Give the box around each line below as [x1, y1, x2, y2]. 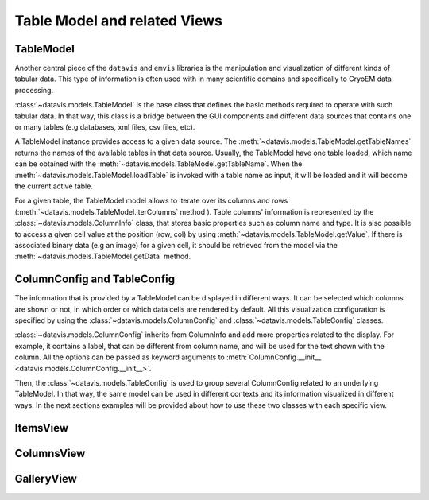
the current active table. [14, 181, 93, 191]
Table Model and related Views [14, 12, 222, 29]
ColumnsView [14, 446, 86, 460]
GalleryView [14, 471, 77, 485]
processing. [14, 85, 54, 95]
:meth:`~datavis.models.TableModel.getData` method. [14, 251, 191, 262]
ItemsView [14, 421, 69, 435]
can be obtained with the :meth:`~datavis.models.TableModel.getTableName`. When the [14, 159, 303, 169]
